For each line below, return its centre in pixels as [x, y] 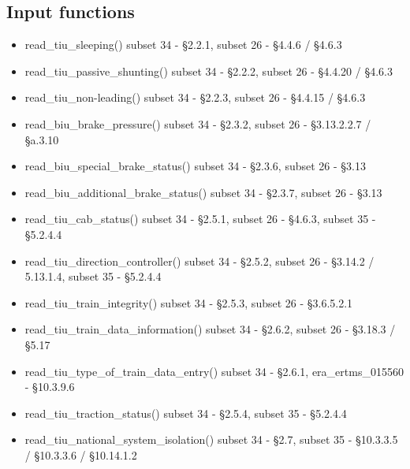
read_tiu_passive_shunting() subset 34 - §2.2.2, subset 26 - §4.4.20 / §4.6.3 [209, 71]
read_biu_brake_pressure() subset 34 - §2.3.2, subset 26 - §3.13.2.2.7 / [198, 123]
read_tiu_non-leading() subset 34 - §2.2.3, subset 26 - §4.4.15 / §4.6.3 [195, 97]
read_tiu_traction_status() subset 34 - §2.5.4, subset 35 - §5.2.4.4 [186, 413]
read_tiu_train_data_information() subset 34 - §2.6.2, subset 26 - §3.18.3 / [210, 329]
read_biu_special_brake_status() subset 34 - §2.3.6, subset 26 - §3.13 [196, 166]
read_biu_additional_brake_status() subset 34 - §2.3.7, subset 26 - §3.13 [203, 192]
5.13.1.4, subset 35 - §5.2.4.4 [93, 276]
